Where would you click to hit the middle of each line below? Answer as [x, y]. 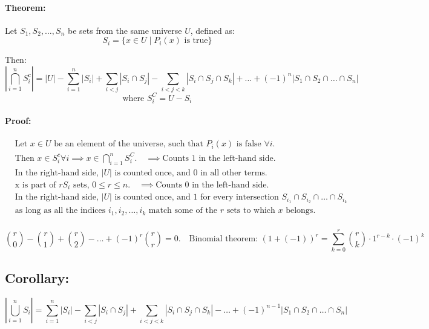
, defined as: [212, 30]
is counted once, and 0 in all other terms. [191, 173]
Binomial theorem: [223, 239]
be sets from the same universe [125, 30]
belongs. [301, 211]
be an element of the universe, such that [129, 144]
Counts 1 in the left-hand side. [219, 158]
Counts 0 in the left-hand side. [212, 185]
